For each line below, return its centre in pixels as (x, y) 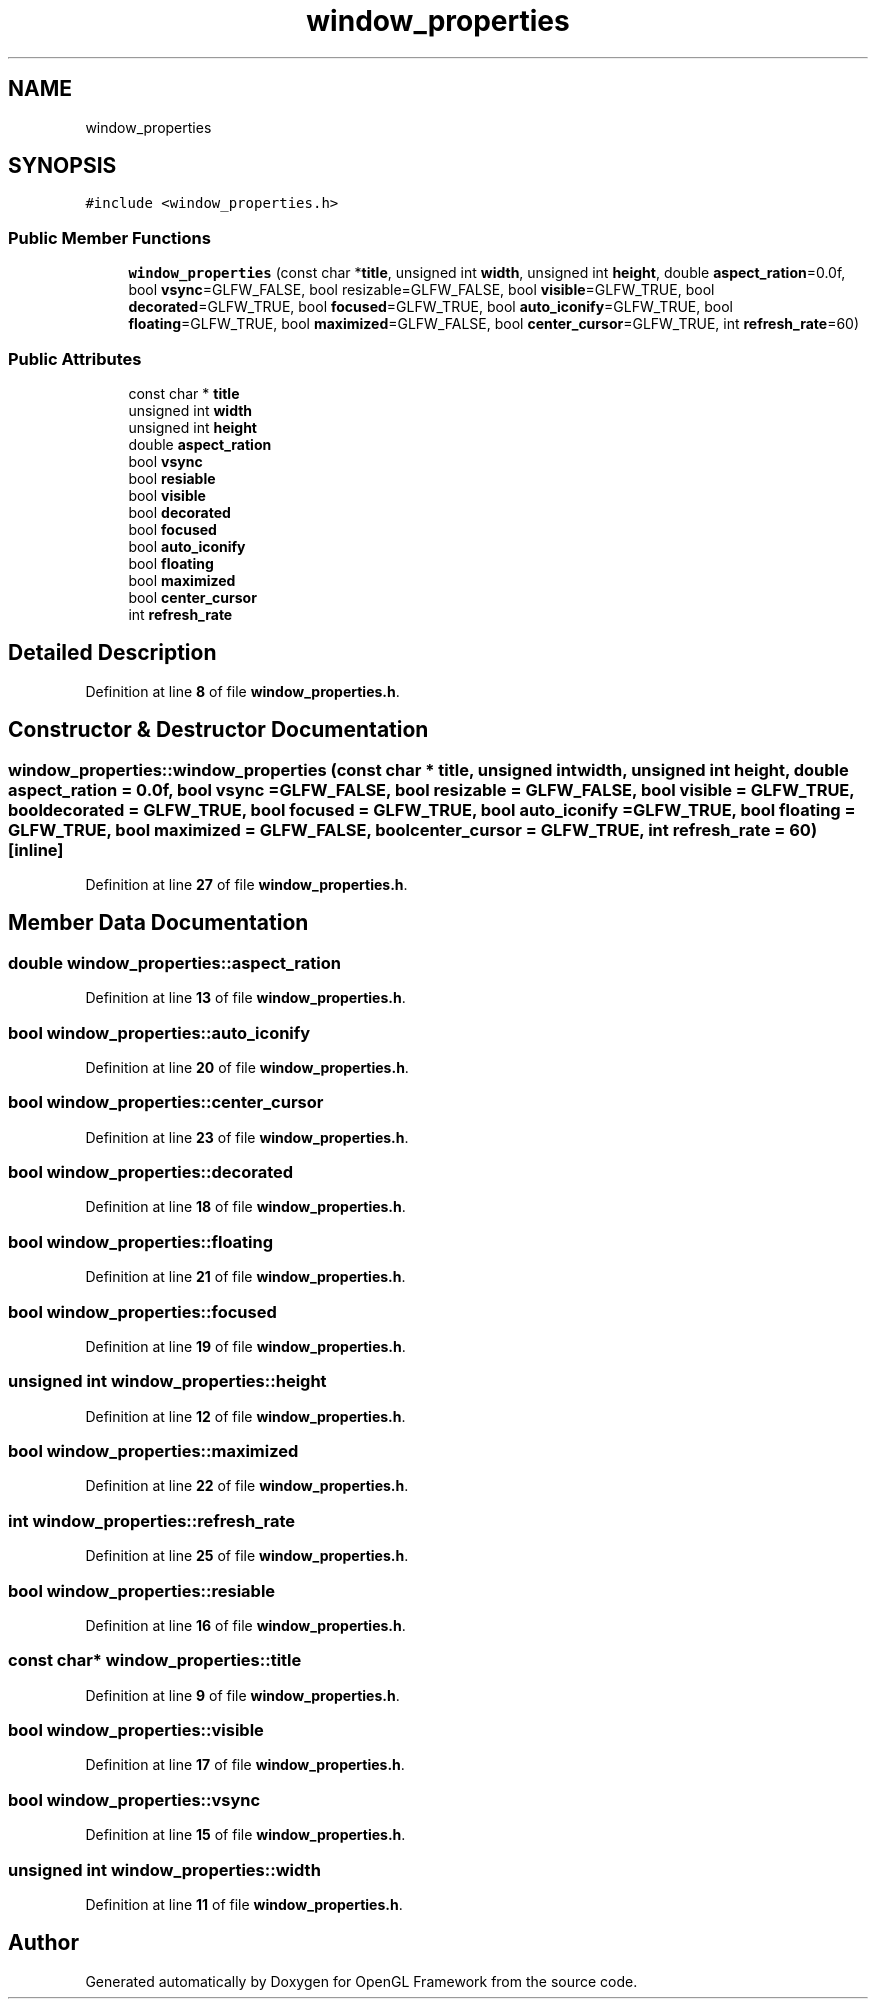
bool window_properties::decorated (151, 1172)
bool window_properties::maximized (153, 1451)
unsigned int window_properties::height (167, 1381)
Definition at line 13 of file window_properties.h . (245, 998)
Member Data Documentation (158, 923)
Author (43, 1943)
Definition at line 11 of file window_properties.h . (244, 1904)
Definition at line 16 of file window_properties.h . (245, 1625)
